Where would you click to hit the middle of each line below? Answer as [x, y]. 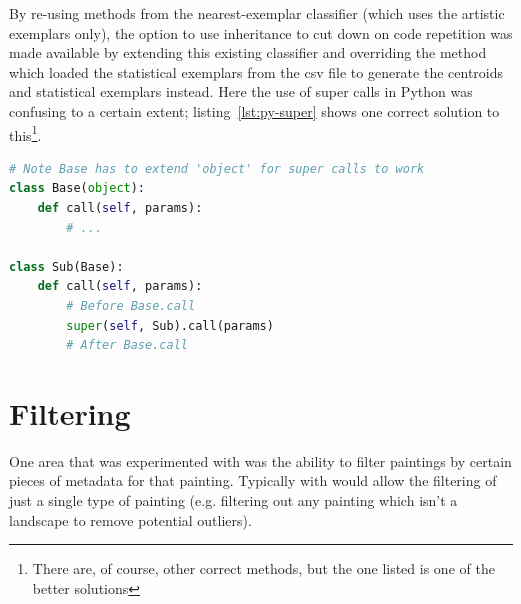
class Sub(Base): [66, 266]
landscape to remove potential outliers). [130, 519]
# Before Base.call [131, 305]
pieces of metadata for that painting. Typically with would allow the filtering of [253, 480]
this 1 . [25, 133]
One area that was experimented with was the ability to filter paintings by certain [260, 460]
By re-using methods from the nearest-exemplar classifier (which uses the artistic [257, 13]
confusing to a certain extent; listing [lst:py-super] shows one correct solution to [254, 110]
